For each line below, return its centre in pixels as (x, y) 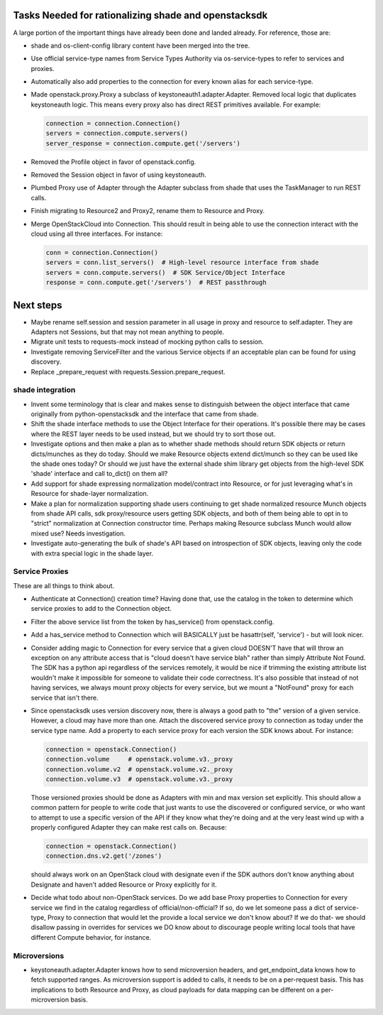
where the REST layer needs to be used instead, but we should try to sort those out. (153, 434)
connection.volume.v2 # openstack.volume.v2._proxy (139, 769)
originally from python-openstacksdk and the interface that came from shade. (145, 414)
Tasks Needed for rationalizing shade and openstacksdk (140, 15)
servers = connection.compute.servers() (117, 134)
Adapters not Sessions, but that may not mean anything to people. (128, 332)
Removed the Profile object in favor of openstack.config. (113, 162)
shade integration (44, 390)
